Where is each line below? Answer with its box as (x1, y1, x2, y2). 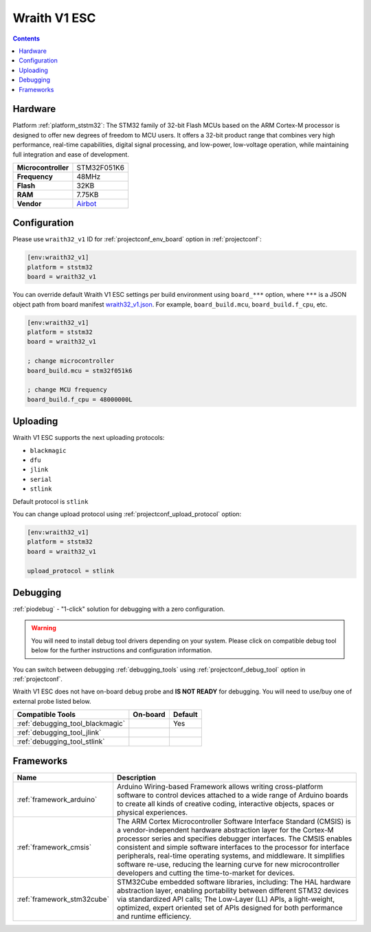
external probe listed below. (12, 697, 92, 705)
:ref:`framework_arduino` (16, 795, 98, 804)
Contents (12, 34, 41, 43)
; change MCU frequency (27, 386, 108, 394)
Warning (31, 624, 56, 632)
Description (117, 773, 156, 782)
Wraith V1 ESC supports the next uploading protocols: (12, 434, 165, 442)
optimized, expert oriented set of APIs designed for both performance (117, 902, 343, 912)
